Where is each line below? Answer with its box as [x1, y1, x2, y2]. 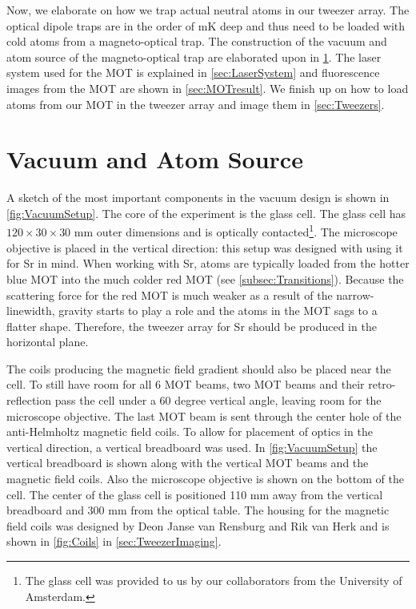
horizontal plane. [6, 333, 89, 350]
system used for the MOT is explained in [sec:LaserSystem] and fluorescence [6, 64, 380, 81]
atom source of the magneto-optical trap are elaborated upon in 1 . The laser [6, 48, 382, 65]
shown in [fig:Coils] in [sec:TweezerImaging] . [6, 533, 222, 550]
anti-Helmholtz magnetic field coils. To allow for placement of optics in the [6, 423, 373, 440]
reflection [6, 392, 52, 409]
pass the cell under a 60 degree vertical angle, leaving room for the [54, 392, 382, 409]
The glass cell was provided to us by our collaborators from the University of [25, 572, 402, 588]
